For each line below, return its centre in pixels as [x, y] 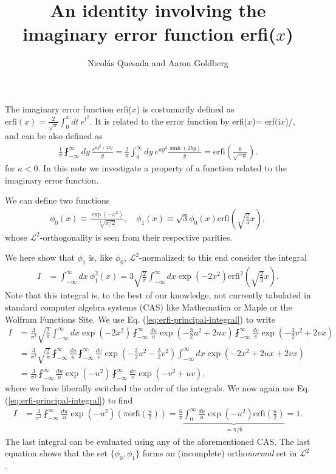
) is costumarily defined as [185, 108]
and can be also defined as [54, 136]
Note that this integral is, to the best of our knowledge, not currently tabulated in [158, 295]
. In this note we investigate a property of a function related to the [162, 168]
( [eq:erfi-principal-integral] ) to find [69, 400]
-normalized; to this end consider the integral [223, 257]
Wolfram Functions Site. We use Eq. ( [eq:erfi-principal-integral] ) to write [140, 319]
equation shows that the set [56, 453]
